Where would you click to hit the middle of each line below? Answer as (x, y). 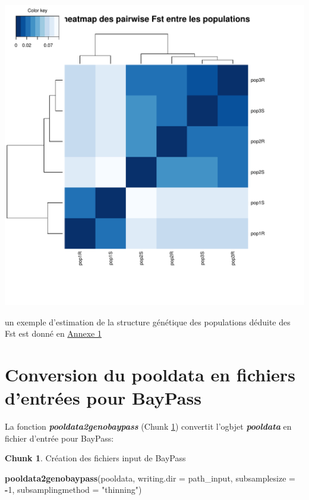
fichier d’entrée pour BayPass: (59, 438)
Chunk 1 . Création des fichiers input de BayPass (95, 458)
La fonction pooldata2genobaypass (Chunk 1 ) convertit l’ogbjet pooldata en (148, 426)
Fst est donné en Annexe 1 (53, 333)
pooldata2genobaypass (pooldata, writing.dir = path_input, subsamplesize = (150, 478)
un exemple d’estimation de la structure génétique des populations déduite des (148, 322)
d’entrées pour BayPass (103, 398)
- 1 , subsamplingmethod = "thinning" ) (73, 490)
